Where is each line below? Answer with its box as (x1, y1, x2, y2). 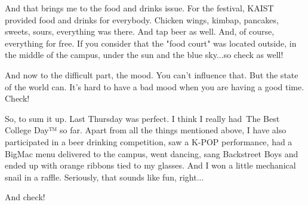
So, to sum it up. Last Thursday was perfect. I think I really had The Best (5, 112, 280, 124)
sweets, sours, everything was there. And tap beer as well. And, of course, (5, 25, 275, 38)
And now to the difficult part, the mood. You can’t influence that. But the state (5, 68, 298, 81)
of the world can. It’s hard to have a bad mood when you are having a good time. (5, 80, 304, 93)
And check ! (5, 191, 45, 203)
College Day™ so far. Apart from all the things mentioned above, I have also (5, 124, 287, 136)
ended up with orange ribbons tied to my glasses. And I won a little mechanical (5, 159, 296, 172)
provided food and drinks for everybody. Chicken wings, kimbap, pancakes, (5, 13, 279, 26)
